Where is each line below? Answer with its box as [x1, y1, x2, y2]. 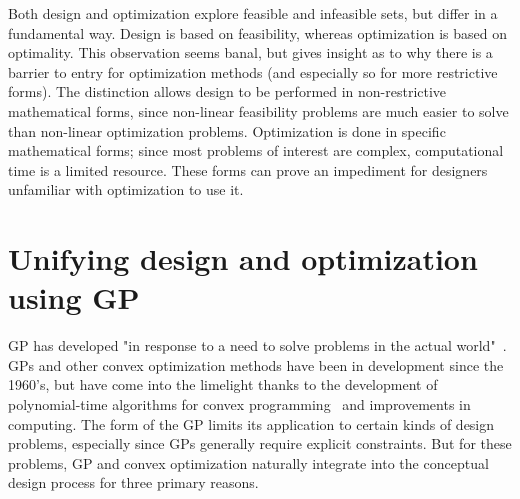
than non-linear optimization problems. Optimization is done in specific [8, 120, 446, 141]
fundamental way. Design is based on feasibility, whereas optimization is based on [8, 22, 507, 43]
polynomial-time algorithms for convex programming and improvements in [8, 394, 471, 415]
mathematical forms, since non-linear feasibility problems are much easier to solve [8, 100, 509, 121]
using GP [8, 277, 140, 318]
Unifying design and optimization [8, 238, 478, 279]
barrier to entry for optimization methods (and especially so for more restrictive [8, 61, 498, 82]
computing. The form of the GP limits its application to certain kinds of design [8, 413, 495, 434]
